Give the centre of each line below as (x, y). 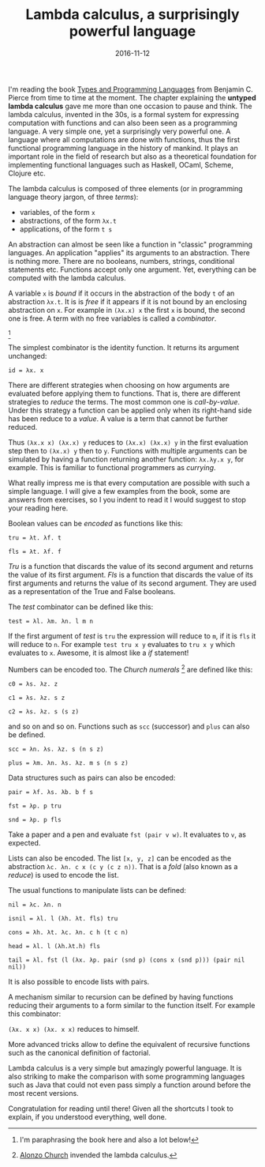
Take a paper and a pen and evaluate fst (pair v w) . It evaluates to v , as (127, 834)
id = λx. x (26, 370)
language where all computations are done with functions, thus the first (124, 139)
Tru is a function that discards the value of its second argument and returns (131, 566)
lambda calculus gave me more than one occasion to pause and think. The (130, 106)
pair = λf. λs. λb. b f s (50, 792)
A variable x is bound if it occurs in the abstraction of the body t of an (121, 293)
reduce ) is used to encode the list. (64, 875)
